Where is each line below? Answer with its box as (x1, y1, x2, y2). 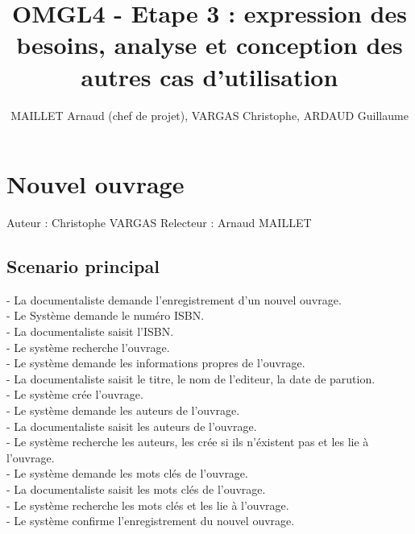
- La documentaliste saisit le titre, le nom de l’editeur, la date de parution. (6, 370, 376, 387)
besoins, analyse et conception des (16, 28, 403, 61)
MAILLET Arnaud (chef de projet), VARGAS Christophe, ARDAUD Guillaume (10, 106, 409, 123)
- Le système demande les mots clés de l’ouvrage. (6, 465, 248, 482)
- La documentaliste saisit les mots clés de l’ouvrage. (6, 480, 266, 497)
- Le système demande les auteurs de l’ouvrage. (6, 401, 240, 418)
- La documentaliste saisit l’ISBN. (6, 323, 174, 340)
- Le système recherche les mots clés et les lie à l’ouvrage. (6, 496, 289, 513)
